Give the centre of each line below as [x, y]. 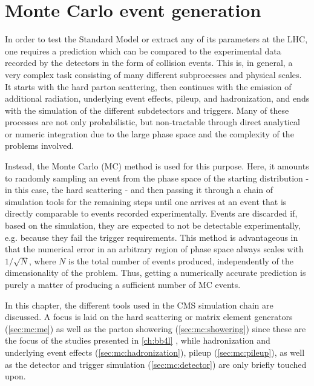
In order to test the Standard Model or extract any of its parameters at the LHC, [156, 39]
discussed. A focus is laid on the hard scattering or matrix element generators [149, 317]
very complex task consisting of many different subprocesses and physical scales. [153, 74]
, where [43, 260]
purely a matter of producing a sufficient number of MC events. [123, 284]
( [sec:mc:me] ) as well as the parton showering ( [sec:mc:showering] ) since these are [155, 328]
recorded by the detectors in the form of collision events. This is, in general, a [149, 63]
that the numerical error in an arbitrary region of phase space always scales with [154, 249]
